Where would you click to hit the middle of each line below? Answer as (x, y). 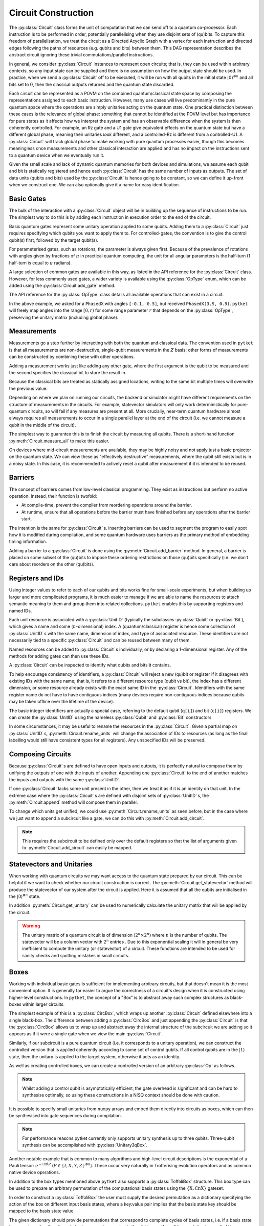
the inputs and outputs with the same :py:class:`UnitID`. (65, 779)
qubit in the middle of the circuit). (43, 425)
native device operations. (34, 1173)
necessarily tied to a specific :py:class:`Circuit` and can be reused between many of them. (100, 640)
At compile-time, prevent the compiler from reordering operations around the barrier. (107, 505)
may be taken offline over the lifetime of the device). (62, 702)
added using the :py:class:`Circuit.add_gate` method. (62, 285)
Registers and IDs (36, 578)
